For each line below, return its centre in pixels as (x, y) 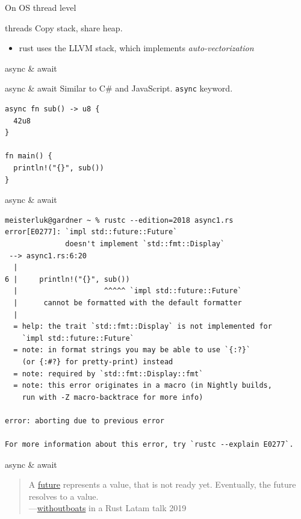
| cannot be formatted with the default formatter (128, 303)
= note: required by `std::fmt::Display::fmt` (108, 374)
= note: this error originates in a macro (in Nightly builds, (143, 386)
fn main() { (29, 156)
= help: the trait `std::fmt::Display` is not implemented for (143, 327)
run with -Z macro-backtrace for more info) (113, 397)
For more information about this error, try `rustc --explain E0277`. (149, 445)
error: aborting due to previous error (85, 421)
